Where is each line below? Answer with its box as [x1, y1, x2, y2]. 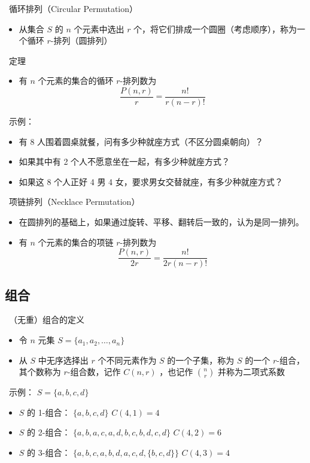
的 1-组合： [27, 405, 71, 418]
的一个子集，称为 [167, 353, 235, 366]
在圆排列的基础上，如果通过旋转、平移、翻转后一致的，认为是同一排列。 [19, 216, 304, 228]
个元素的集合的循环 [38, 74, 114, 87]
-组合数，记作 [67, 365, 121, 378]
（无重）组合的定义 [8, 313, 84, 326]
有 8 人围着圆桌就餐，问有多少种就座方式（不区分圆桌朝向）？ [19, 135, 264, 147]
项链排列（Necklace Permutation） [8, 195, 140, 208]
